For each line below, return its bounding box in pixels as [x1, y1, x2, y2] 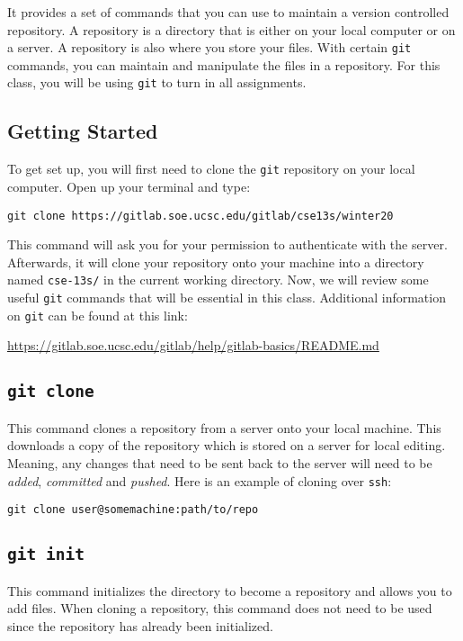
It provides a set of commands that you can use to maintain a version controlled [7, 3, 450, 21]
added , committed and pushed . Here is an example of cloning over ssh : [7, 471, 392, 490]
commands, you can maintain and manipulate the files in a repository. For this [7, 55, 441, 74]
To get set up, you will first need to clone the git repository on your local [7, 159, 415, 178]
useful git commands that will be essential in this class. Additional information [7, 288, 446, 307]
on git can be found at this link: [7, 305, 188, 324]
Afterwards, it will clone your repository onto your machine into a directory [7, 252, 424, 271]
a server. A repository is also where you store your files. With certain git [7, 38, 412, 57]
